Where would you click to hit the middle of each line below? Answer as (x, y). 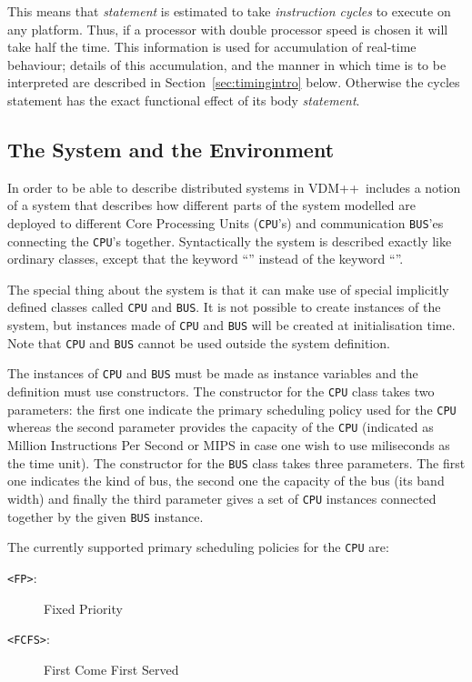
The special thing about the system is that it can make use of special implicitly (228, 289)
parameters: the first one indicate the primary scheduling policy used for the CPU (232, 409)
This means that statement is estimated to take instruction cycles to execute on (229, 11)
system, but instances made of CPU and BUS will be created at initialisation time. (231, 325)
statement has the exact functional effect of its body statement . (184, 100)
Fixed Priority (83, 608)
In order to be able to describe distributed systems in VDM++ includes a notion (234, 187)
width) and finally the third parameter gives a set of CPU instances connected (222, 498)
